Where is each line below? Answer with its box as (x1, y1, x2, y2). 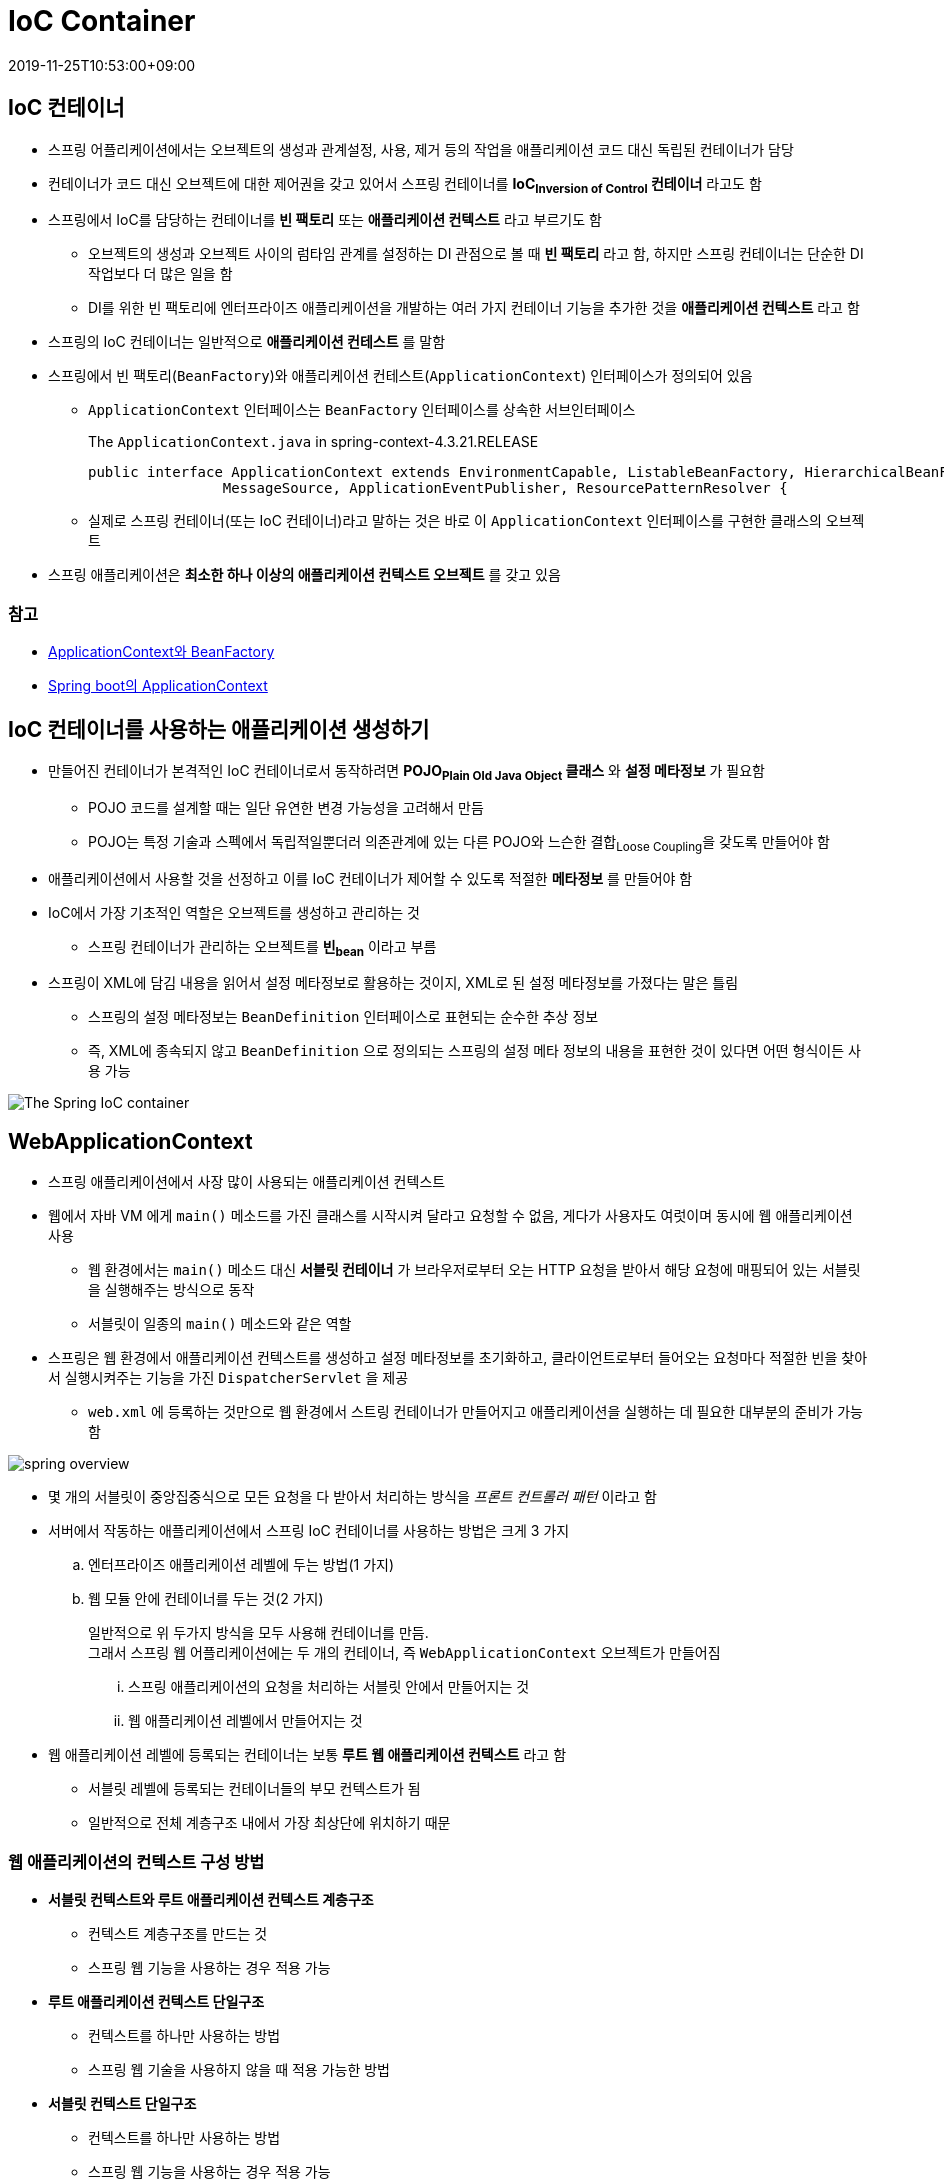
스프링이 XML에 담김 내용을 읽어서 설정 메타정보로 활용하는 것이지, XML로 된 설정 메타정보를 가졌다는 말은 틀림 (48, 974, 739, 992)
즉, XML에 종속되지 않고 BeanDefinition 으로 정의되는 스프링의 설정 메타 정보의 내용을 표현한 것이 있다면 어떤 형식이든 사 (88, 1042, 861, 1060)
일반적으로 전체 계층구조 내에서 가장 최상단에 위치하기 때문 (88, 1814, 451, 1832)
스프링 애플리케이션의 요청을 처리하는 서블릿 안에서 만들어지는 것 (128, 1678, 530, 1696)
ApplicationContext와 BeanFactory (48, 643, 275, 661)
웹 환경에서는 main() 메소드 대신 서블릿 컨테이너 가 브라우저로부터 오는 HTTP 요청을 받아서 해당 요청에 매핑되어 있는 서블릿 (88, 1261, 861, 1279)
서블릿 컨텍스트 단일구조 (48, 2094, 197, 2112)
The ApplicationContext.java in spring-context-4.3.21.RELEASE (88, 433, 539, 451)
